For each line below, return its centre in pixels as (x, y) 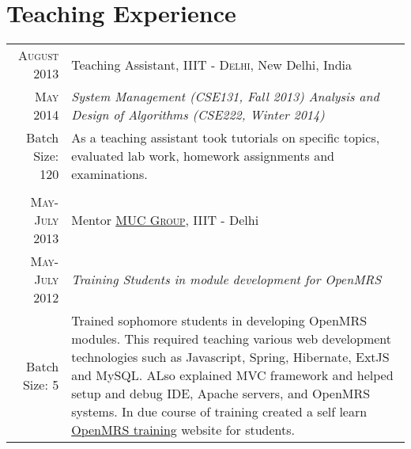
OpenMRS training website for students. (183, 430)
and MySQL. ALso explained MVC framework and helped (232, 375)
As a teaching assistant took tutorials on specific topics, (226, 138)
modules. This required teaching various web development (232, 339)
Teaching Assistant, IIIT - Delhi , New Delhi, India (212, 64)
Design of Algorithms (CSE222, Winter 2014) (198, 115)
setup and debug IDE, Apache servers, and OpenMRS (221, 394)
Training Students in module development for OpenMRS (226, 280)
